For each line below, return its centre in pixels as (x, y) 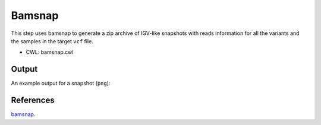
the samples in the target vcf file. (52, 41)
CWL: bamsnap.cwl (50, 52)
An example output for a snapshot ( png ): (61, 84)
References (33, 100)
